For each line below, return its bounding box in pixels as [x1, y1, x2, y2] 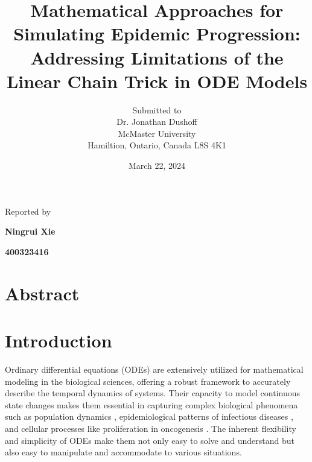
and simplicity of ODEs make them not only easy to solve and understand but [5, 434, 294, 446]
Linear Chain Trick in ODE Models [6, 68, 308, 93]
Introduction [5, 328, 112, 352]
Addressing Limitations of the [30, 45, 284, 69]
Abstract [5, 280, 80, 305]
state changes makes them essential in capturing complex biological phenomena [5, 398, 298, 411]
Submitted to [132, 103, 182, 116]
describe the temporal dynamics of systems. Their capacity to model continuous [5, 387, 300, 399]
